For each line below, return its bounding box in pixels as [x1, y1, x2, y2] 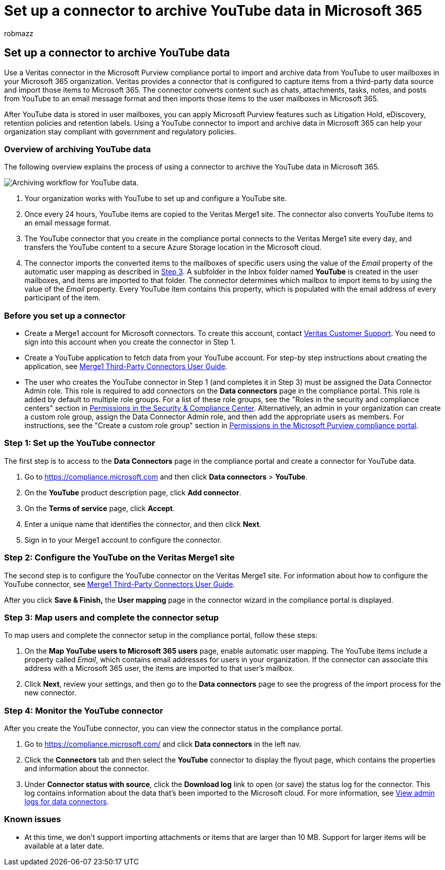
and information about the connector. [24, 764, 149, 773]
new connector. [24, 688, 76, 697]
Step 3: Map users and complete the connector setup [4, 612, 219, 623]
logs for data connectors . [24, 797, 109, 806]
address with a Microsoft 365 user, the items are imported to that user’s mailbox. [24, 664, 294, 673]
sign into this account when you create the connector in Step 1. [24, 338, 236, 347]
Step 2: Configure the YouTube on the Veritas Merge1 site [4, 552, 235, 563]
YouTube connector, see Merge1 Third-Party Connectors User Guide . [4, 579, 235, 588]
